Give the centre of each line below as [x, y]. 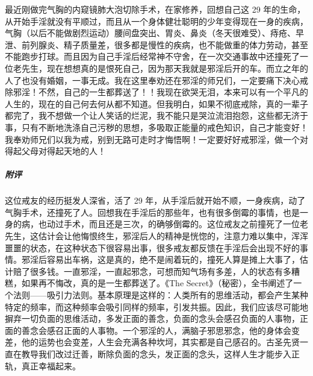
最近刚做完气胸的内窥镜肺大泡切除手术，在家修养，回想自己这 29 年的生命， [155, 9]
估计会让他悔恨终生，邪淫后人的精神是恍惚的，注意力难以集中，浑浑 [173, 236]
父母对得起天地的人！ [64, 151]
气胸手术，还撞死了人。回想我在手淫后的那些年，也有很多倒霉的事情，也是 [152, 212]
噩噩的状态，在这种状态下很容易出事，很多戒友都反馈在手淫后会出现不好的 [152, 247]
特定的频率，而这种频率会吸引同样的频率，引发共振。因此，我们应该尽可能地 [156, 306]
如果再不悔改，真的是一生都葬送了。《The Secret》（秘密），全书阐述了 [157, 283]
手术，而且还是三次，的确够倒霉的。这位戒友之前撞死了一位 [181, 224]
